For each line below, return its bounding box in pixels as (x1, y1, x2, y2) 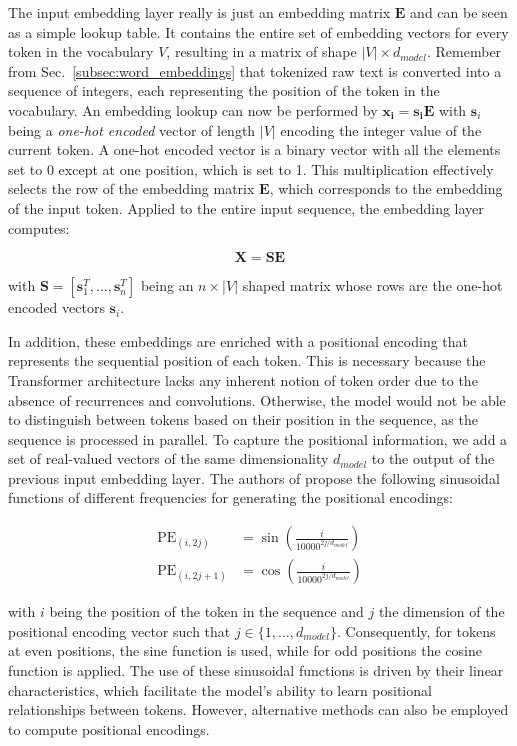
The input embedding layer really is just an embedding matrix (8, 2, 391, 22)
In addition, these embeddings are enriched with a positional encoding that (8, 330, 469, 351)
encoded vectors (8, 297, 105, 318)
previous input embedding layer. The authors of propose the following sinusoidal (8, 467, 500, 488)
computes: (8, 217, 70, 238)
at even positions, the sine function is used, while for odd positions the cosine (8, 640, 482, 661)
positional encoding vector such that (8, 620, 231, 641)
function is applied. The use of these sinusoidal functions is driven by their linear (8, 659, 504, 680)
